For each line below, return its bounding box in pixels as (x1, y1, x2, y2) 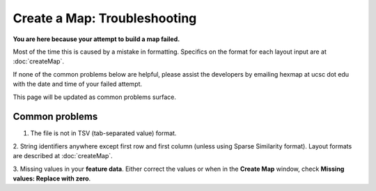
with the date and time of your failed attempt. (13, 80, 143, 89)
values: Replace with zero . (13, 174, 91, 183)
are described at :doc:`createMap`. (13, 152, 113, 160)
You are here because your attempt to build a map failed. (13, 35, 180, 43)
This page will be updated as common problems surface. (13, 93, 177, 101)
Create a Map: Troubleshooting (13, 10, 197, 26)
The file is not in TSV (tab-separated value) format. (30, 129, 177, 137)
